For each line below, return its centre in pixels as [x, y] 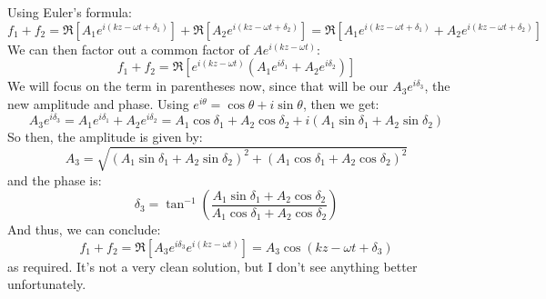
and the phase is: [55, 179]
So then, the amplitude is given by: [105, 137]
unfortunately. [47, 284]
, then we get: [341, 103]
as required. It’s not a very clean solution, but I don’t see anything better [212, 266]
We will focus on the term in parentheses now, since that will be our [198, 86]
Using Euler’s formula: [70, 12]
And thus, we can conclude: [84, 229]
